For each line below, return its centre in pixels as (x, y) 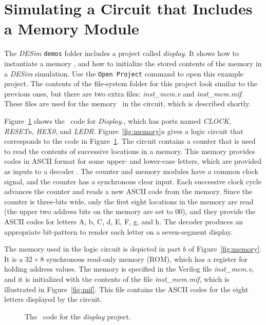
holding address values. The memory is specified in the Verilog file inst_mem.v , (129, 269)
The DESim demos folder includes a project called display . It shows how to (121, 53)
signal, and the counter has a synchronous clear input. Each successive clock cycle (133, 181)
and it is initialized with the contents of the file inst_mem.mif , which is (117, 279)
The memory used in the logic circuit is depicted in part (92, 249)
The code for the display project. (78, 316)
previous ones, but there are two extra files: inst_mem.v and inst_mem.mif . (124, 93)
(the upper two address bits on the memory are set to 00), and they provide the (130, 211)
